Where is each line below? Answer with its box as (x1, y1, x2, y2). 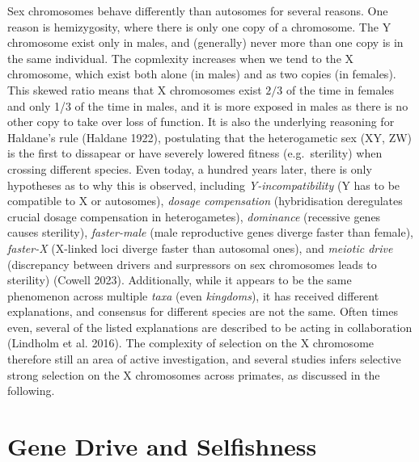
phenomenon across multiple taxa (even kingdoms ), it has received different (7, 287, 379, 304)
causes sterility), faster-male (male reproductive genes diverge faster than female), (7, 224, 413, 241)
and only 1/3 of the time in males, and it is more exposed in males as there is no (7, 97, 408, 114)
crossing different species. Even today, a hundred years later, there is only (7, 160, 372, 177)
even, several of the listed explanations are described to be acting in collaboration (7, 318, 413, 335)
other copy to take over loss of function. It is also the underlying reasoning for (7, 113, 395, 130)
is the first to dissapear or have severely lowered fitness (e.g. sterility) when (7, 145, 383, 162)
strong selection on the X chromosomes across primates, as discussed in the (7, 366, 380, 383)
